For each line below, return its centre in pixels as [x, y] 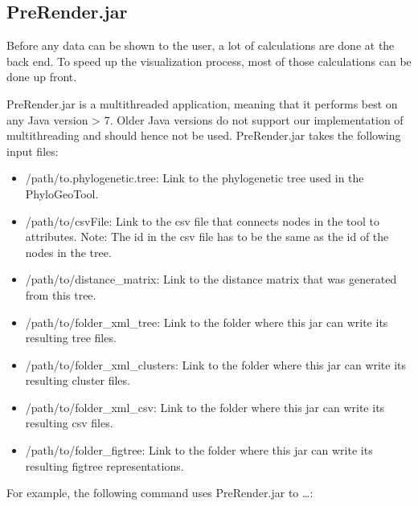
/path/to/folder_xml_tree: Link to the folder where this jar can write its [207, 322]
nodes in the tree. [68, 252]
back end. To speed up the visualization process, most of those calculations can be [209, 61]
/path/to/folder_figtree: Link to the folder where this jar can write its [199, 450]
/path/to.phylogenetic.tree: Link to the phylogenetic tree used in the [195, 178]
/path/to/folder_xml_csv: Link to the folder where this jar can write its [205, 407]
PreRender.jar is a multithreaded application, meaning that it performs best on [202, 103]
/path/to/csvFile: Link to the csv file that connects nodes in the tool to [202, 220]
